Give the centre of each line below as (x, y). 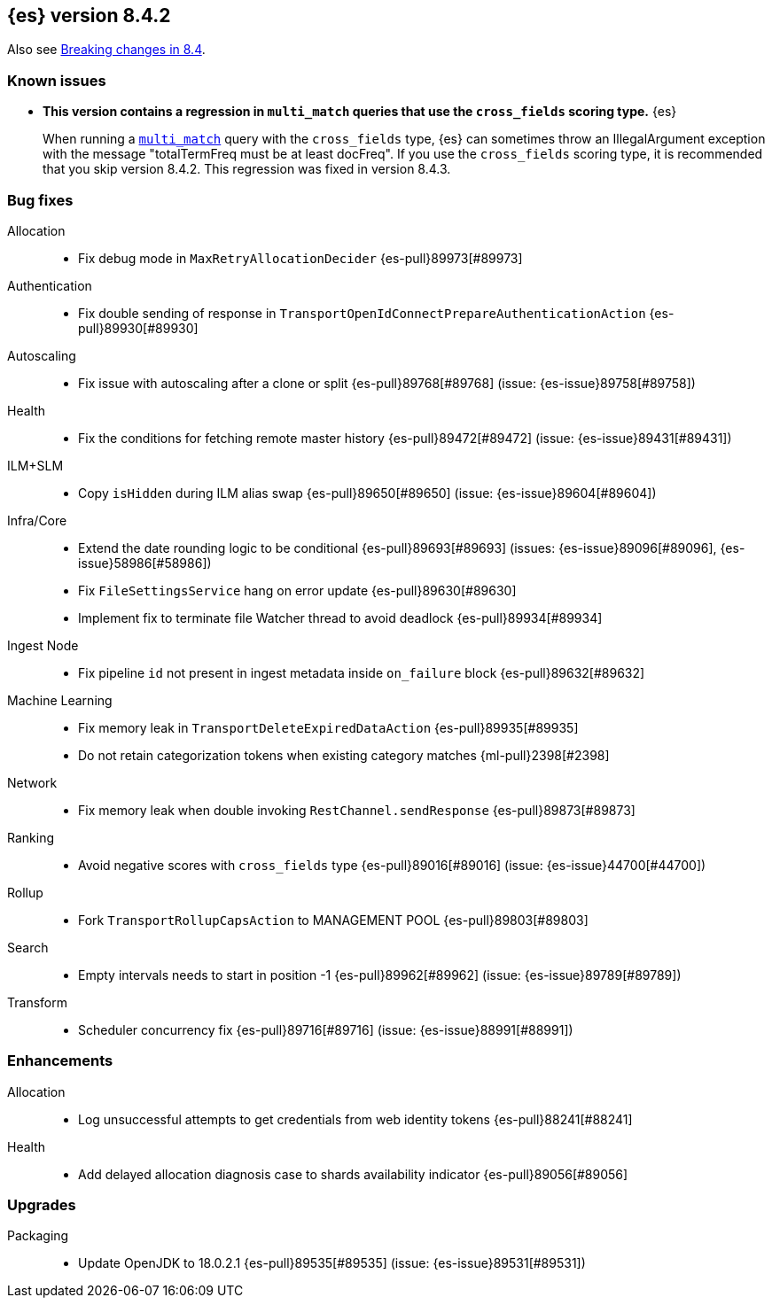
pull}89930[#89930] (138, 328)
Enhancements (60, 1061)
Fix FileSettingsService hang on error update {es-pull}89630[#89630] (297, 590)
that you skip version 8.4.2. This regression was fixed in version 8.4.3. (247, 169)
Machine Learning (60, 700)
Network (32, 782)
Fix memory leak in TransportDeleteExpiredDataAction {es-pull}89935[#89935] (328, 727)
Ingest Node (43, 645)
